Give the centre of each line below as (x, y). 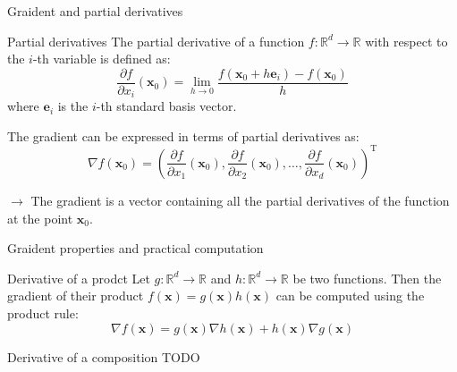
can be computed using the (350, 296)
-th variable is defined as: (102, 59)
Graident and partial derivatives (95, 11)
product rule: (43, 313)
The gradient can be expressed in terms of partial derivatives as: (183, 135)
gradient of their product (76, 296)
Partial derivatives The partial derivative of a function (156, 41)
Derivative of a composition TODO (104, 356)
